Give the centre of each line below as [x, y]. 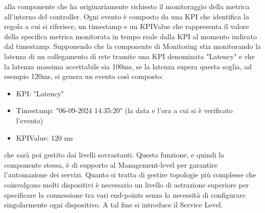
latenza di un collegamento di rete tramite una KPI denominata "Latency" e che [129, 56]
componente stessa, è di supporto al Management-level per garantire [111, 164]
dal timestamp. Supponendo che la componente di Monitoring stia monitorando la [133, 46]
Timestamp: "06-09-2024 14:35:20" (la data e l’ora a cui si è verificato [124, 110]
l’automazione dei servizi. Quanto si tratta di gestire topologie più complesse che [130, 175]
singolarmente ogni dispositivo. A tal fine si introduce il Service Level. [114, 205]
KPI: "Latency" [40, 93]
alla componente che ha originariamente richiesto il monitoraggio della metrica [127, 6]
